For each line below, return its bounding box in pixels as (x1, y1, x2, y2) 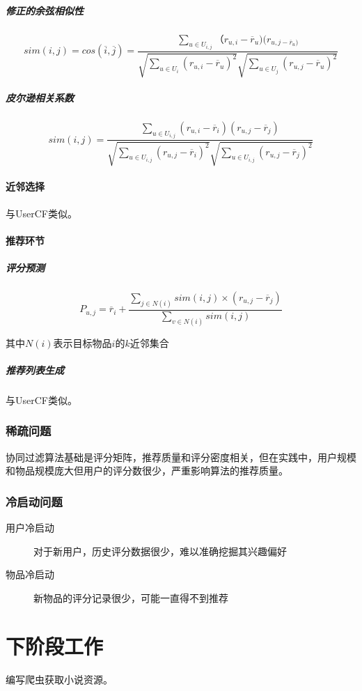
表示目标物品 (53, 335, 112, 350)
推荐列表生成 (6, 362, 64, 377)
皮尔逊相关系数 (6, 91, 74, 105)
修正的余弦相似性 (6, 3, 84, 17)
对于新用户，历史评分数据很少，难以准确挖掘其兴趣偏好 (33, 543, 287, 558)
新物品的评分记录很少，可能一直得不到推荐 (33, 590, 228, 605)
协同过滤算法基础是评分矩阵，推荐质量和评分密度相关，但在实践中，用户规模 (6, 449, 356, 464)
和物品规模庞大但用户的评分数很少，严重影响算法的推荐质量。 (6, 463, 288, 478)
